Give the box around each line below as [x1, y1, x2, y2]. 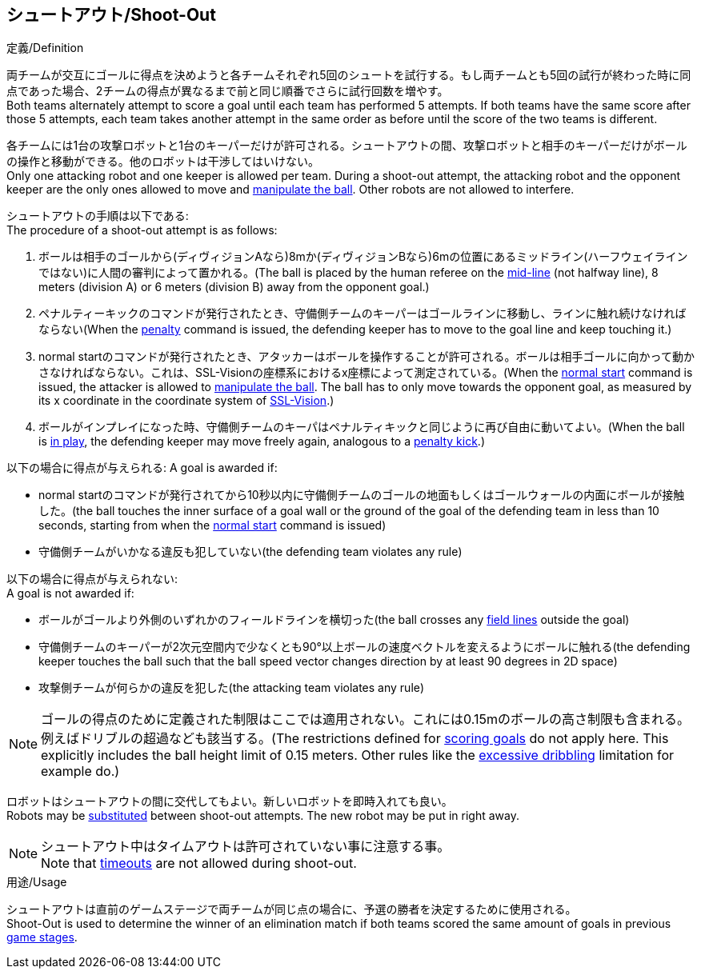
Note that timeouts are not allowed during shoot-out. [41, 855, 357, 872]
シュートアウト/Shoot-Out [6, 5, 216, 25]
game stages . [6, 930, 78, 945]
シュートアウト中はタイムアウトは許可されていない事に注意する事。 [41, 838, 451, 855]
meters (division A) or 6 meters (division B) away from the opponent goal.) [38, 280, 430, 294]
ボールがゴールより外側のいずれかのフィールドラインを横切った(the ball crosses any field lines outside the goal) [38, 613, 630, 627]
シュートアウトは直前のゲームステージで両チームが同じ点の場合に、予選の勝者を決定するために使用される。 [6, 902, 577, 917]
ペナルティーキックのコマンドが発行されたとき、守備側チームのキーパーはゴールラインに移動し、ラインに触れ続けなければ [38, 306, 687, 321]
